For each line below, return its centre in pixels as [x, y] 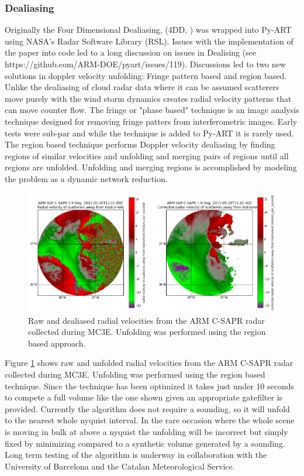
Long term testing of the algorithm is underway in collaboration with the [136, 455]
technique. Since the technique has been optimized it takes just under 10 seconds [150, 386]
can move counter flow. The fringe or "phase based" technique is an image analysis [152, 110]
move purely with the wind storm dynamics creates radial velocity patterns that [148, 98]
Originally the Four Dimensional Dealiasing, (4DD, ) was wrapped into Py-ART [148, 30]
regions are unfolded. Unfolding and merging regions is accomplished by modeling [151, 167]
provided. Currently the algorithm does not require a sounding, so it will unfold [147, 408]
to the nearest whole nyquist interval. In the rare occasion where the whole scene [150, 420]
